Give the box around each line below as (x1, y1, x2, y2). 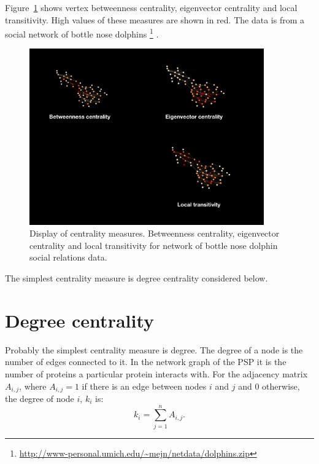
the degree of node (5, 391, 74, 404)
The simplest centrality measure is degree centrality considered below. (5, 272, 268, 284)
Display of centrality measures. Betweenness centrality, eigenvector (29, 227, 280, 240)
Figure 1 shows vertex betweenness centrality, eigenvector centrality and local (5, 1, 298, 14)
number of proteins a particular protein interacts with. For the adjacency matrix (5, 367, 308, 380)
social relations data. (29, 251, 107, 264)
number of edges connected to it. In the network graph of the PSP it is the (5, 355, 286, 368)
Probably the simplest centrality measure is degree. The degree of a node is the (5, 343, 303, 356)
